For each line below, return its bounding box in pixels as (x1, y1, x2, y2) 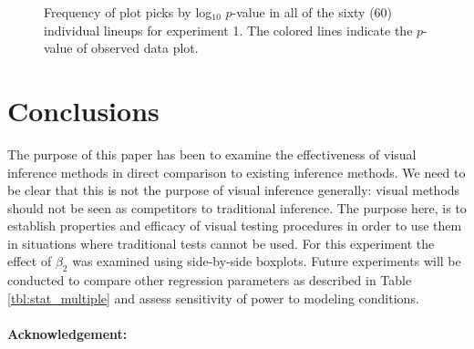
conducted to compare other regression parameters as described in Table (7, 271, 412, 290)
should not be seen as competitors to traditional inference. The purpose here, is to (7, 198, 467, 217)
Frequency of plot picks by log (44, 3, 212, 21)
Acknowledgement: (7, 324, 128, 344)
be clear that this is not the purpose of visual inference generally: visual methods (7, 180, 460, 200)
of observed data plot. (77, 38, 199, 57)
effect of (7, 251, 52, 271)
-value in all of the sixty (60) (232, 3, 393, 21)
